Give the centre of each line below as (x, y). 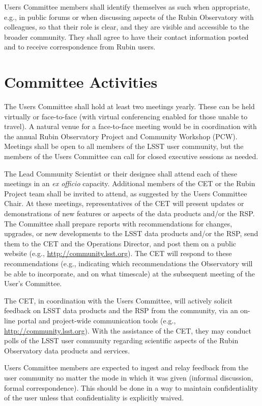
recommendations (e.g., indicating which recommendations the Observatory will (128, 263)
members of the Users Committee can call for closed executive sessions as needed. (131, 156)
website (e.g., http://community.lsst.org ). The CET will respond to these (118, 253)
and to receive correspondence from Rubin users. (80, 47)
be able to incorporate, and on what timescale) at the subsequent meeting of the (130, 273)
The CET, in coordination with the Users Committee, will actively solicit (118, 300)
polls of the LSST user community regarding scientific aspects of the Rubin (121, 340)
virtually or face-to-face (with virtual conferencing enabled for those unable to (126, 116)
